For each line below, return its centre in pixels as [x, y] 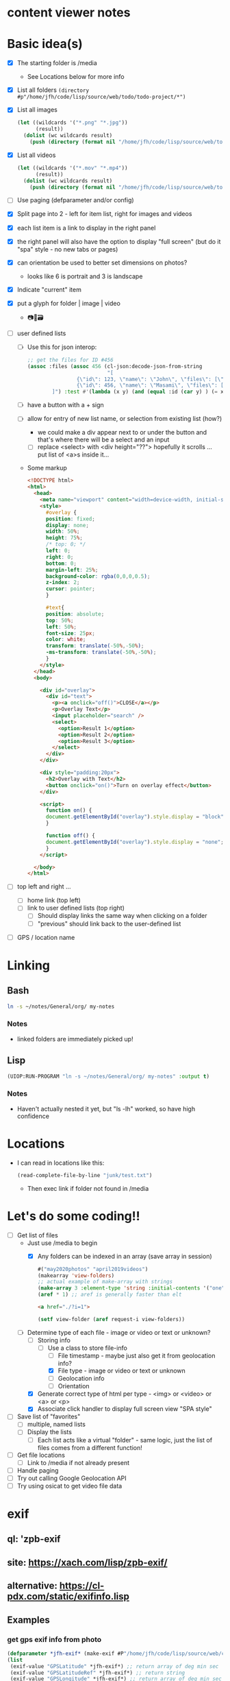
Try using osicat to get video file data [69, 1486]
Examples [28, 1620]
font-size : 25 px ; [71, 633]
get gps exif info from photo [54, 1639]
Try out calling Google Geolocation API [72, 1478]
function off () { [71, 836]
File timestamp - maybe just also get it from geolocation [137, 1355]
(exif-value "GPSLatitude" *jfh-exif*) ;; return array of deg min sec [114, 1666]
